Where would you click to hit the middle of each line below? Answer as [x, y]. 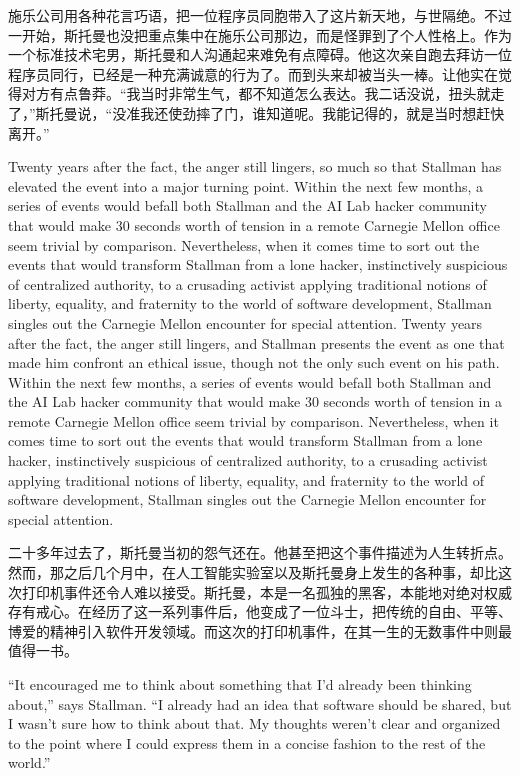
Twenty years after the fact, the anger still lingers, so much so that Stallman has [255, 166]
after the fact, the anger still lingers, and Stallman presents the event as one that [256, 342]
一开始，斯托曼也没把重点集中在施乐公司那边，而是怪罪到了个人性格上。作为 [260, 34]
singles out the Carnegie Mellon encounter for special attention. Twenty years [245, 322]
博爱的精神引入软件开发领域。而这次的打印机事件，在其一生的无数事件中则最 [260, 630]
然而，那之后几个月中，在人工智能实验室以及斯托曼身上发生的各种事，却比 [253, 572]
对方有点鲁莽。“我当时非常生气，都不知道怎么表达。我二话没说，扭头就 [256, 93]
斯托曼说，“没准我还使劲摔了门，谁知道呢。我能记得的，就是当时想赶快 [270, 112]
